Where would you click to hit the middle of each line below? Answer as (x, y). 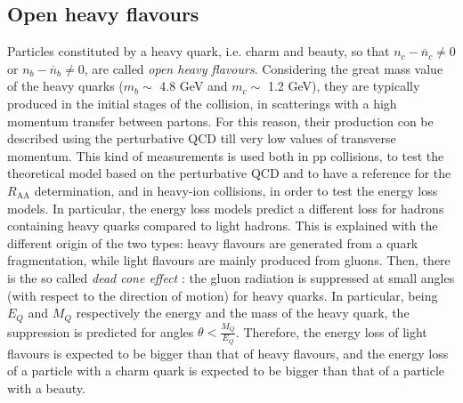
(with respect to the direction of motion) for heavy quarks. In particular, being (223, 295)
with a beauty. (46, 387)
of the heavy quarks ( (65, 86)
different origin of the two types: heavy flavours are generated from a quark (213, 242)
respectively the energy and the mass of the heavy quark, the (243, 313)
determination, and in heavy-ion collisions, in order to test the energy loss (236, 190)
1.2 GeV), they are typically (344, 86)
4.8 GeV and (194, 86)
